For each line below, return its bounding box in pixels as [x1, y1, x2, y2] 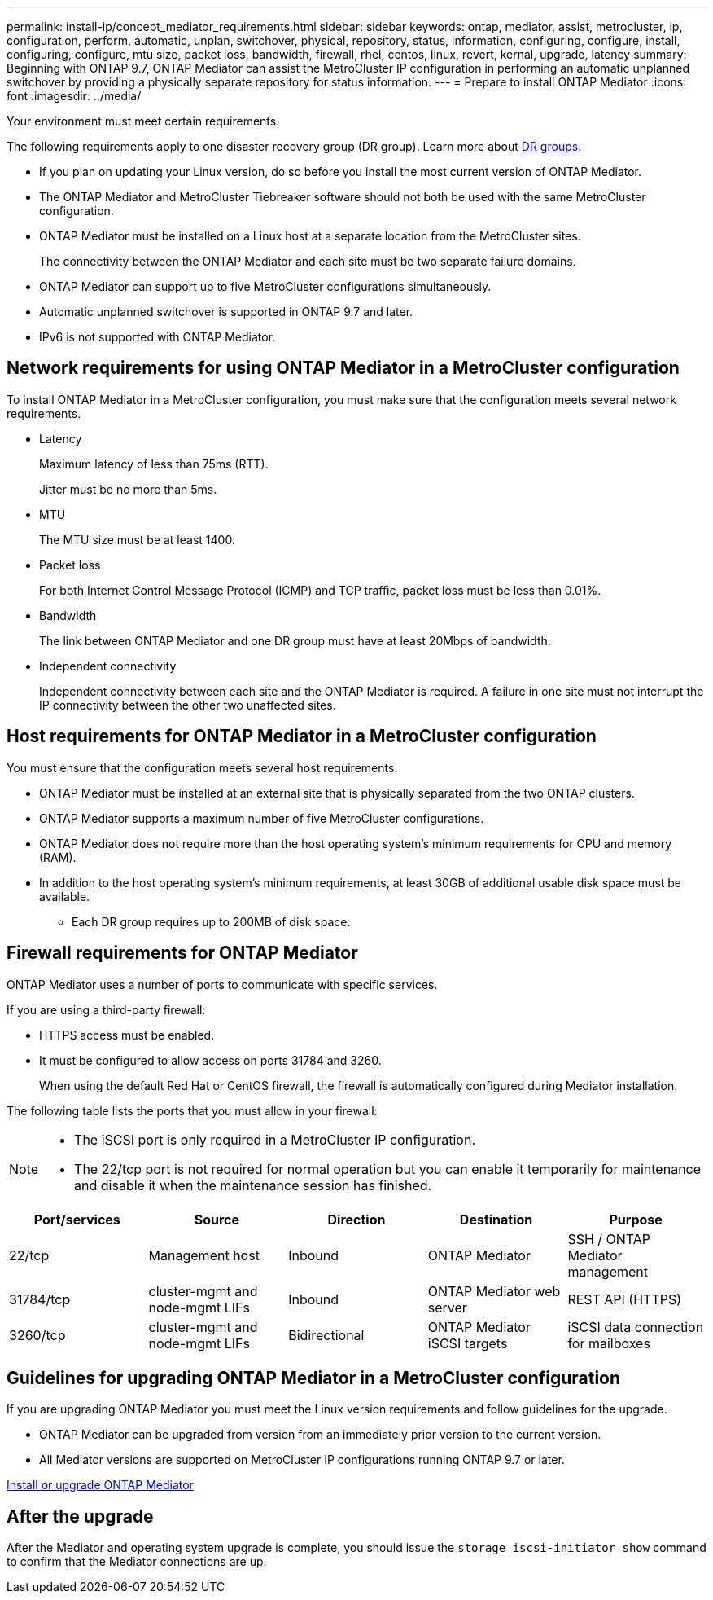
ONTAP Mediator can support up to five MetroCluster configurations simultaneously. [39, 279, 492, 293]
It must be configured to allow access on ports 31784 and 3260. [39, 1053, 382, 1067]
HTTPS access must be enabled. [39, 1027, 215, 1042]
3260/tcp [9, 1326, 66, 1343]
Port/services [33, 1211, 120, 1228]
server [427, 1299, 467, 1316]
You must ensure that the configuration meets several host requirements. [7, 760, 398, 775]
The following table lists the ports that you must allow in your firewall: [7, 1103, 378, 1118]
